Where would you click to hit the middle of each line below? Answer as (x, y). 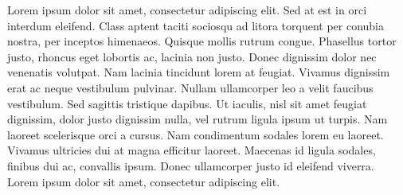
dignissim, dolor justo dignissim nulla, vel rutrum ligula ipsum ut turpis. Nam (198, 119)
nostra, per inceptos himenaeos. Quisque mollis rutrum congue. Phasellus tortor (202, 41)
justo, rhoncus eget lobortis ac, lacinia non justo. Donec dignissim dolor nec (192, 56)
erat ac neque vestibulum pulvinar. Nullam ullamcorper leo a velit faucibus (190, 87)
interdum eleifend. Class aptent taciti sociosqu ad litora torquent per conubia (196, 25)
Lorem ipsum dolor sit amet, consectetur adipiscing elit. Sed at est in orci (187, 10)
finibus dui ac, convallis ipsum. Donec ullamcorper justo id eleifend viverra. (191, 165)
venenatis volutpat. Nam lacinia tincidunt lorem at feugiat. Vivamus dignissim (199, 72)
